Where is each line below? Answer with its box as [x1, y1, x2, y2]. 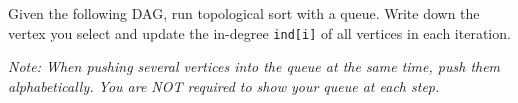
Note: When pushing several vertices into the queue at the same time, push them [8, 56, 501, 77]
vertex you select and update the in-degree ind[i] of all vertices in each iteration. [8, 22, 511, 43]
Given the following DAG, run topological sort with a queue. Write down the [8, 3, 480, 23]
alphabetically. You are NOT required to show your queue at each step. [8, 75, 440, 96]
